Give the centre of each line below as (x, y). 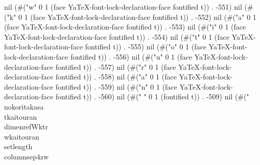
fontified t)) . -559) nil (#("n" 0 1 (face (116, 86)
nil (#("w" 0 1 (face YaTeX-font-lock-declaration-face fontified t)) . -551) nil (123, 7)
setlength (18, 146)
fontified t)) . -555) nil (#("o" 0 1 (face (146, 47)
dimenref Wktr (26, 127)
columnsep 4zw (27, 156)
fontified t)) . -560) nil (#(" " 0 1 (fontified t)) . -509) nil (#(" (152, 97)
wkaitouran (22, 136)
